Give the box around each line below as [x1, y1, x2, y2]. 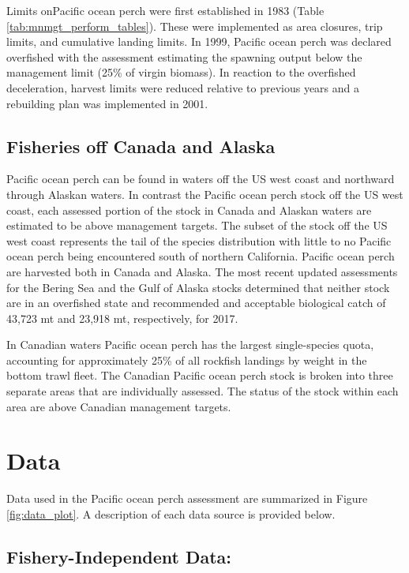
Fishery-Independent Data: [6, 544, 232, 568]
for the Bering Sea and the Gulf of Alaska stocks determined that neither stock [6, 279, 390, 295]
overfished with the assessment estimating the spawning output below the [6, 48, 362, 65]
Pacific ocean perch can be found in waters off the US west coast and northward [6, 170, 395, 187]
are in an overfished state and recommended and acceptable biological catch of [6, 294, 386, 311]
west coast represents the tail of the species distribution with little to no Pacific [6, 232, 392, 249]
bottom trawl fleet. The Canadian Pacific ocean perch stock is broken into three [6, 367, 393, 384]
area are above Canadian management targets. [6, 398, 231, 414]
